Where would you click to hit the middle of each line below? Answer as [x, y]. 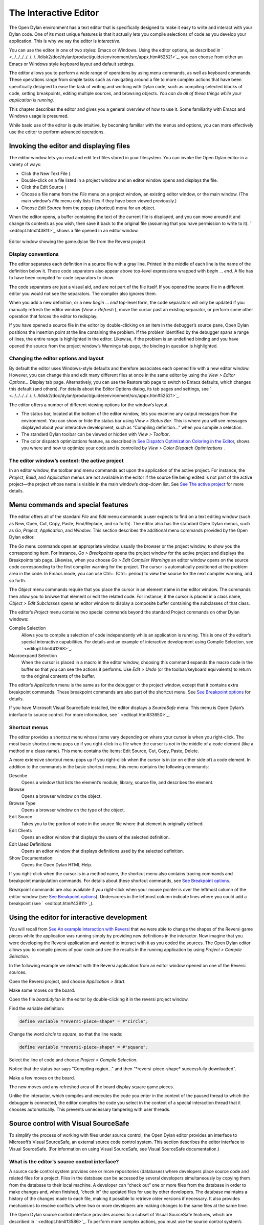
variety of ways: [25, 165]
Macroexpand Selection [33, 655]
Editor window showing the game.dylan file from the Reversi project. [78, 242]
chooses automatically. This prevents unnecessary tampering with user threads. [90, 1109]
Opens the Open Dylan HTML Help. [57, 865]
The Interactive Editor [54, 13]
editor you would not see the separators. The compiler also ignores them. [83, 294]
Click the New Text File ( [46, 173]
